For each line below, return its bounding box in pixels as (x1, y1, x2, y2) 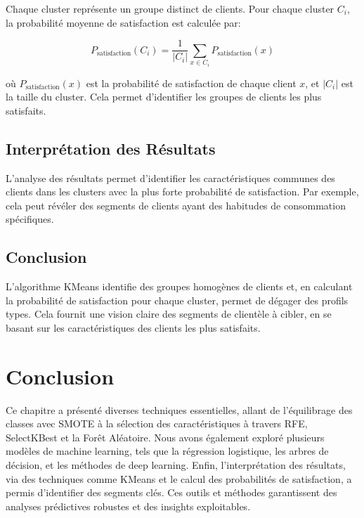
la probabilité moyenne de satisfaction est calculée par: (6, 15, 241, 30)
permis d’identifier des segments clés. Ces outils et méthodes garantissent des (6, 485, 337, 500)
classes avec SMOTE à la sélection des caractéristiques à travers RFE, (6, 416, 308, 431)
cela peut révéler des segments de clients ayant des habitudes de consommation (6, 198, 346, 212)
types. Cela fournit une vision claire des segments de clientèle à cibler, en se (6, 306, 332, 321)
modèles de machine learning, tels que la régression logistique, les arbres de (6, 443, 329, 458)
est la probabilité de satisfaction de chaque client (86, 75, 297, 90)
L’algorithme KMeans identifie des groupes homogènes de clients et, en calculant (6, 279, 353, 294)
